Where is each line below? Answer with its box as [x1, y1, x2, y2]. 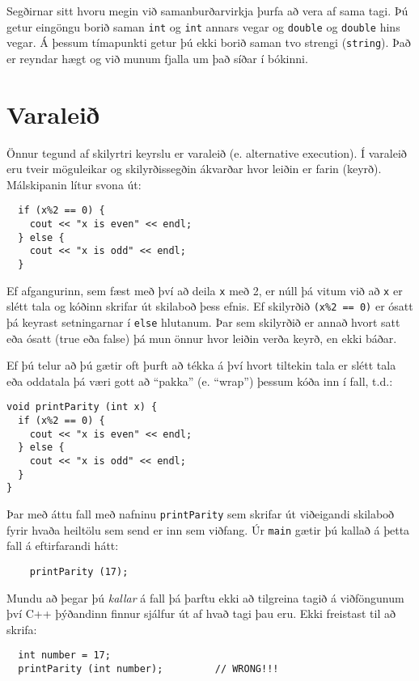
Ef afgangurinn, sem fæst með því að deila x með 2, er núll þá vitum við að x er [6, 281, 403, 298]
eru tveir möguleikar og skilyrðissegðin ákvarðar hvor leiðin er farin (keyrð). [6, 160, 382, 177]
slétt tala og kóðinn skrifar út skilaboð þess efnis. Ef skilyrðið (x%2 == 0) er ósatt [6, 298, 413, 315]
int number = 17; [18, 649, 111, 662]
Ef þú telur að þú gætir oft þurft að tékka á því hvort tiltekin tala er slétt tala [6, 357, 396, 374]
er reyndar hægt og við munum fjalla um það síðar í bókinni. [6, 49, 308, 66]
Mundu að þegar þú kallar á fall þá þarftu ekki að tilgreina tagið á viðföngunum [6, 589, 404, 606]
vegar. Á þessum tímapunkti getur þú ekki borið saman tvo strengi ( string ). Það [6, 34, 411, 51]
